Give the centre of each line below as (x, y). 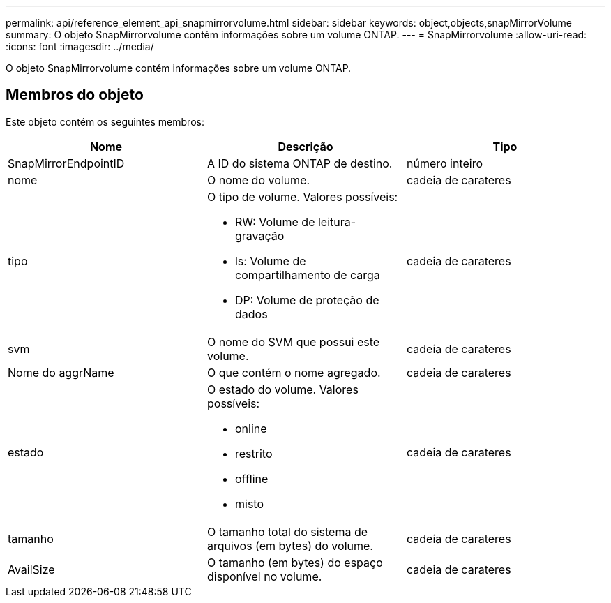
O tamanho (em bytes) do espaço (295, 562)
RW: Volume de (275, 222)
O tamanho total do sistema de (287, 531)
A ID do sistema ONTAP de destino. (300, 163)
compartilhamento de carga (307, 275)
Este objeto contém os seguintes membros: (105, 121)
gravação (259, 236)
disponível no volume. (264, 576)
